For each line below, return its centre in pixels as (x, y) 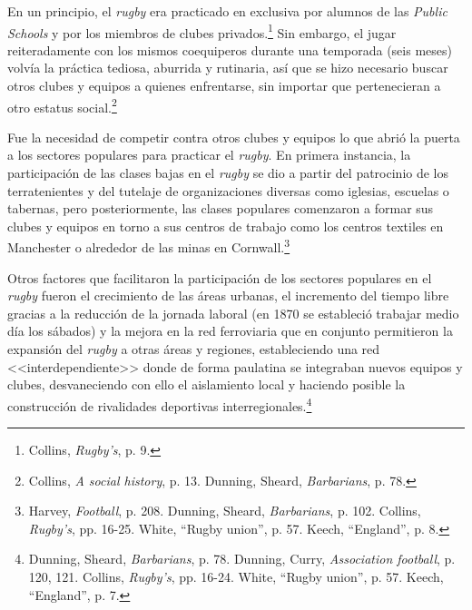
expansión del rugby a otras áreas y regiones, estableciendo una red (194, 349)
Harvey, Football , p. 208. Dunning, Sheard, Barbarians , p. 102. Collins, (225, 511)
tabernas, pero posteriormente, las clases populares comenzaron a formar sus (221, 208)
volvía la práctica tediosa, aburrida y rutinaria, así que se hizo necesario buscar (228, 68)
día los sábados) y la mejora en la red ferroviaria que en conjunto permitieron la (230, 331)
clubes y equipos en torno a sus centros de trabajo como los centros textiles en (226, 226)
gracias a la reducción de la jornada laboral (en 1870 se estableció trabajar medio (233, 313)
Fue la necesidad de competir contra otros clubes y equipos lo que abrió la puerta (234, 137)
